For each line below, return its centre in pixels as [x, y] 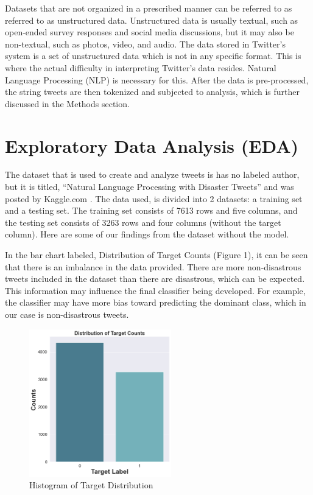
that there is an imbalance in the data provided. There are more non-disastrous [153, 266]
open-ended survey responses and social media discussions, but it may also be [149, 32]
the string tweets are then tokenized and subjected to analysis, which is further [152, 92]
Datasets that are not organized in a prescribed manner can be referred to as [149, 8]
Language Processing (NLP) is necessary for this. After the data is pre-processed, [157, 79]
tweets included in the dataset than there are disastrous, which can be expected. [155, 279]
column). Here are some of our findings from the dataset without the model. [147, 234]
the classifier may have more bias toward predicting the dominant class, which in [156, 302]
